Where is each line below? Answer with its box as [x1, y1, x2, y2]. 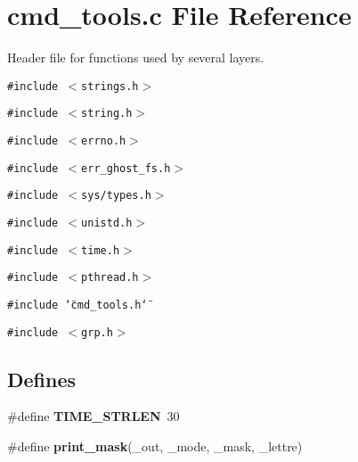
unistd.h [81, 217, 133, 229]
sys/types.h [81, 189, 151, 202]
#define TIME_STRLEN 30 [7, 407, 180, 425]
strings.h [81, 79, 139, 93]
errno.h [81, 135, 126, 148]
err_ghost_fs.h [81, 161, 171, 175]
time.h [81, 243, 120, 257]
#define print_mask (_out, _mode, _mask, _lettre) [7, 437, 303, 456]
